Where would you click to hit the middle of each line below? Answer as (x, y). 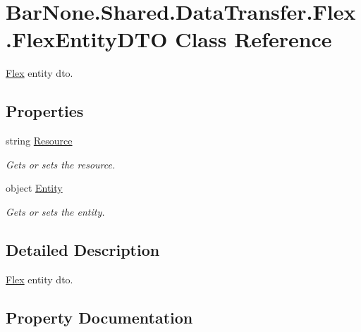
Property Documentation (99, 317)
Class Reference (253, 39)
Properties (45, 111)
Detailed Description (83, 249)
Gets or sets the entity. (55, 211)
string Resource (39, 141)
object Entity (34, 188)
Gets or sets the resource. (61, 164)
